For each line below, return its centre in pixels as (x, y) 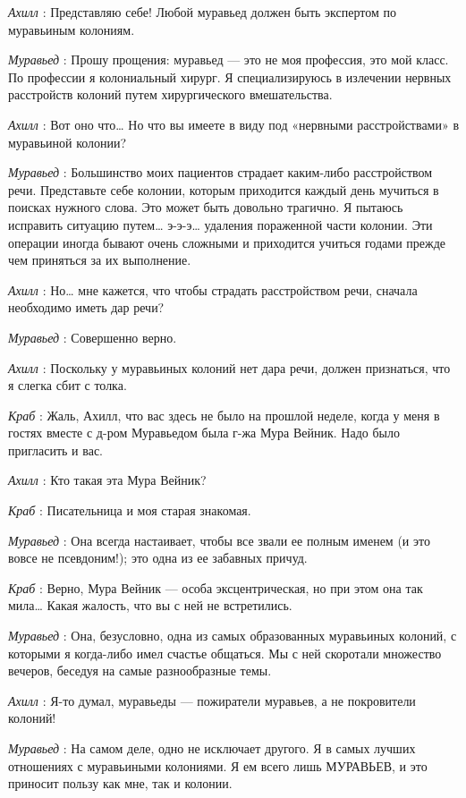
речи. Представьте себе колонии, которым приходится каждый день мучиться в (224, 189)
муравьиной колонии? (68, 142)
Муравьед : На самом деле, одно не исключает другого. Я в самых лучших (212, 748)
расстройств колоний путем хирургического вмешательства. (170, 94)
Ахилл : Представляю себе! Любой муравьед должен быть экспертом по (202, 12)
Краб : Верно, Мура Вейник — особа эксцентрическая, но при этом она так (216, 587)
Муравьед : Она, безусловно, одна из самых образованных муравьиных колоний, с (233, 636)
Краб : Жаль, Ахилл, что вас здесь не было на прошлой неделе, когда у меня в (224, 415)
